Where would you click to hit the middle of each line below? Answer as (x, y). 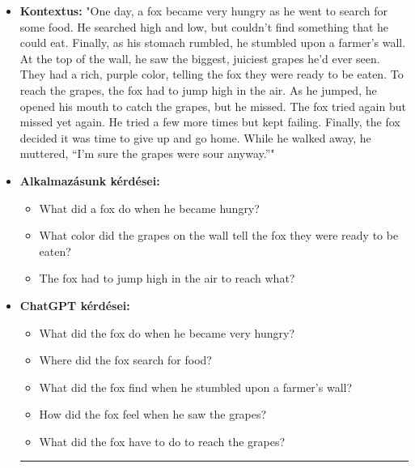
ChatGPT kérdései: (75, 305)
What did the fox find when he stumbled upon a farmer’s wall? (196, 387)
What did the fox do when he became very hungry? (167, 332)
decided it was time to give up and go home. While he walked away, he (195, 137)
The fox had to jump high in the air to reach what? (167, 278)
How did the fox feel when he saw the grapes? (153, 414)
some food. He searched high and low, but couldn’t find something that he (204, 26)
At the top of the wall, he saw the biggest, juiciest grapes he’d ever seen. (200, 58)
